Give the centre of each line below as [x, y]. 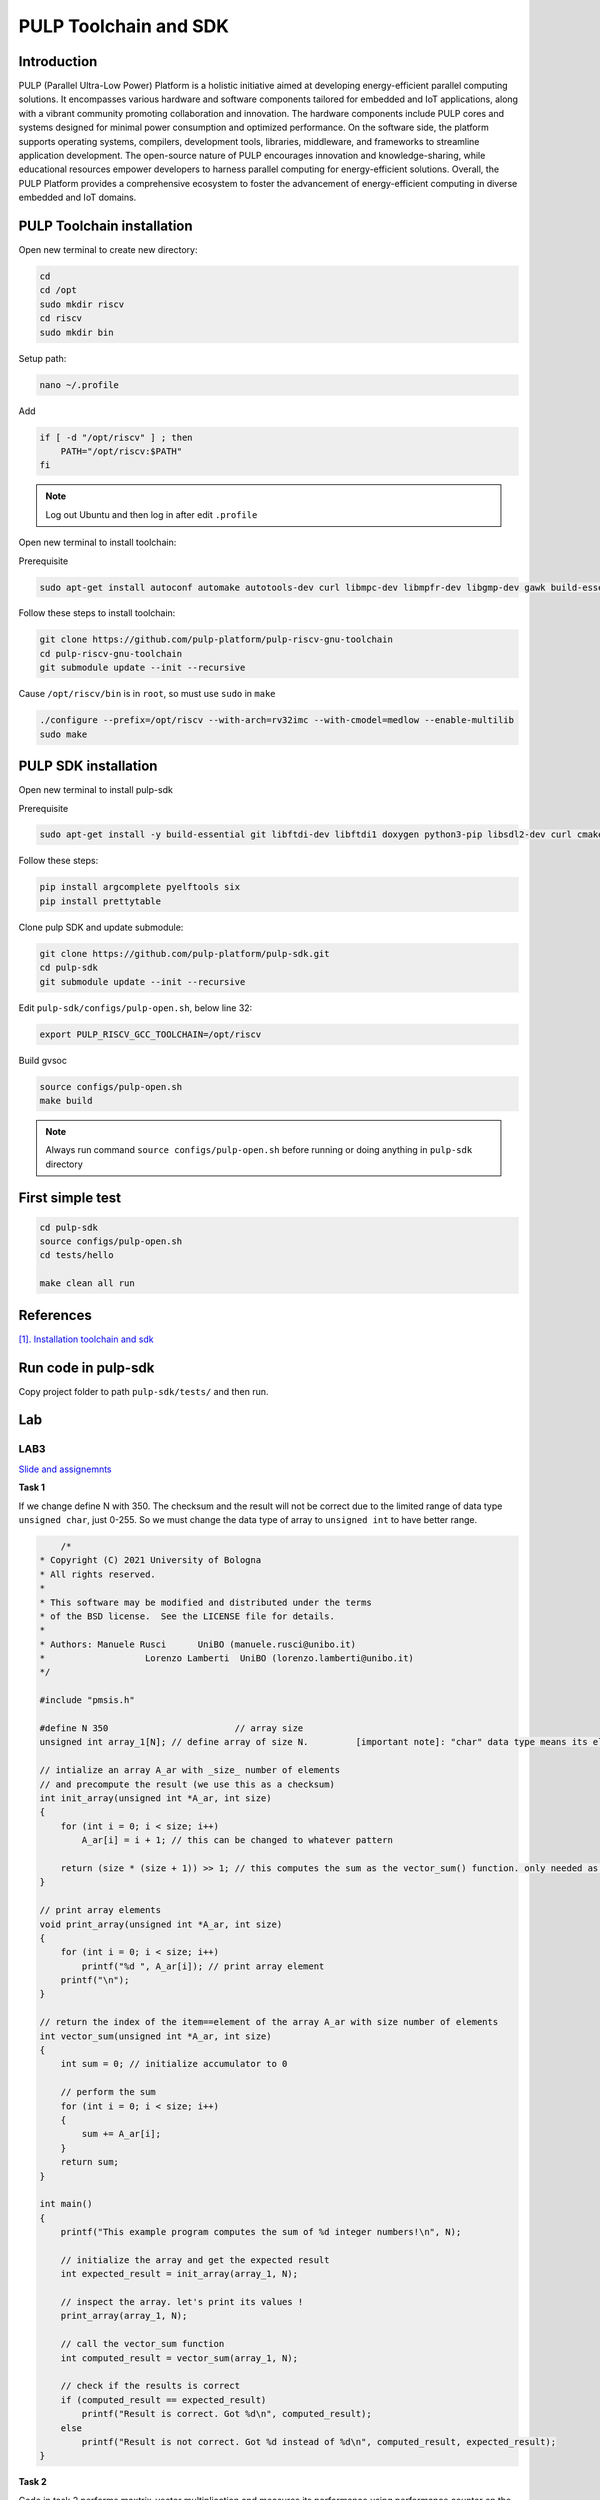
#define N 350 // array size [171, 1728]
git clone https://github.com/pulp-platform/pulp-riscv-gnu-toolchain [216, 639]
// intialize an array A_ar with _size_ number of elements [190, 1770]
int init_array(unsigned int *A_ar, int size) [155, 1798]
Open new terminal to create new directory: [108, 250]
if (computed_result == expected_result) [163, 2399]
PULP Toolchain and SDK [124, 26]
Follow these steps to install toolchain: [97, 613]
